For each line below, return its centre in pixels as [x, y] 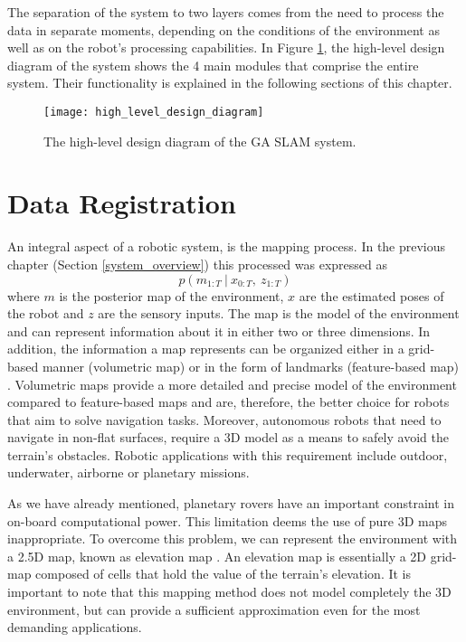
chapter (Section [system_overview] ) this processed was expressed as [198, 264]
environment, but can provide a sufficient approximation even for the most [214, 609]
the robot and [46, 313]
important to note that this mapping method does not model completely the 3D [229, 592]
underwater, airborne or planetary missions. [128, 472]
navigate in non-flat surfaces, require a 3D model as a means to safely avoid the [228, 437]
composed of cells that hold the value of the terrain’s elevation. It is [223, 574]
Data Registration [122, 203]
